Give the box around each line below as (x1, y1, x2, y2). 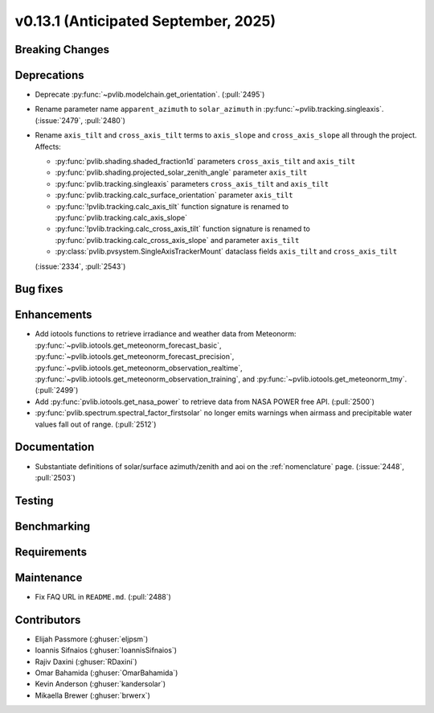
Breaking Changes (14, 43, 110, 56)
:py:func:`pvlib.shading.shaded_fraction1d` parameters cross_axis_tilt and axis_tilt (55, 157, 356, 167)
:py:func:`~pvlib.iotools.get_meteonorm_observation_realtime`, (35, 363, 243, 373)
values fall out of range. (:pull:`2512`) (35, 419, 157, 429)
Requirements (14, 545, 88, 558)
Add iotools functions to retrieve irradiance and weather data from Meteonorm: (35, 329, 297, 339)
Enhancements (14, 308, 92, 322)
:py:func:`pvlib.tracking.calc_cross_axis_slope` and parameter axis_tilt (55, 235, 300, 245)
